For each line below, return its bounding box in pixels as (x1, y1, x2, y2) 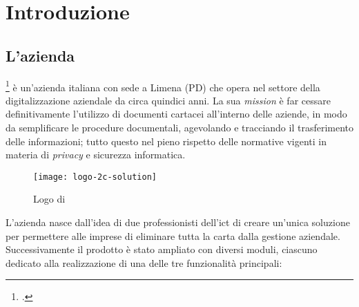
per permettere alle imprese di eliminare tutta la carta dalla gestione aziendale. (6, 228, 340, 243)
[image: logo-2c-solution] (33, 171, 157, 182)
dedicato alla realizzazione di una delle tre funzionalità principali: (6, 255, 282, 270)
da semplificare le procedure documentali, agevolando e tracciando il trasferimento (6, 120, 353, 135)
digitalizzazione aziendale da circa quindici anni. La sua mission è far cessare (6, 93, 331, 107)
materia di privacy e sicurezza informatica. (6, 147, 186, 162)
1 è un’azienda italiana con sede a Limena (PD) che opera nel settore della (6, 77, 320, 94)
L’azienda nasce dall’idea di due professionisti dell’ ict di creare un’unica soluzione (6, 215, 350, 230)
